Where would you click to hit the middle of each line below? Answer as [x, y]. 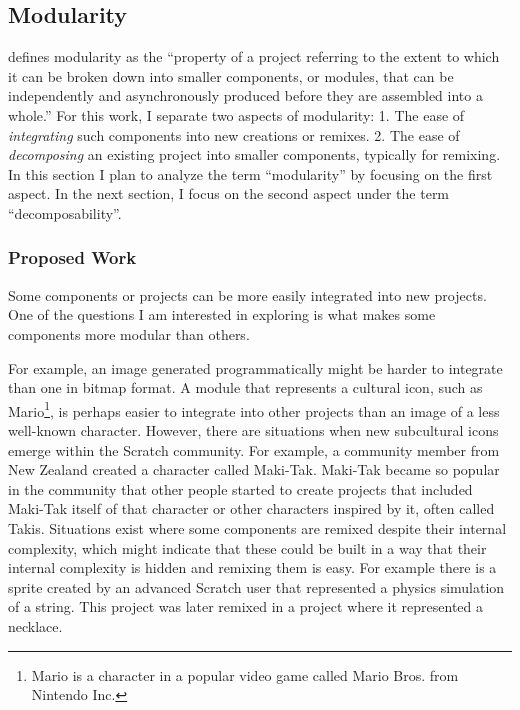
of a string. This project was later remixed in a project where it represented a [246, 606]
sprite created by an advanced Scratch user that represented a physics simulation [256, 586]
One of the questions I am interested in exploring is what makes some [222, 314]
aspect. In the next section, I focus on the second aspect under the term [229, 193]
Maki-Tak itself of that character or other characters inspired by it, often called [251, 508]
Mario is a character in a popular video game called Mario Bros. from [245, 674]
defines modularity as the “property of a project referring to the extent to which [254, 56]
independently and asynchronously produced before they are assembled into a [245, 95]
